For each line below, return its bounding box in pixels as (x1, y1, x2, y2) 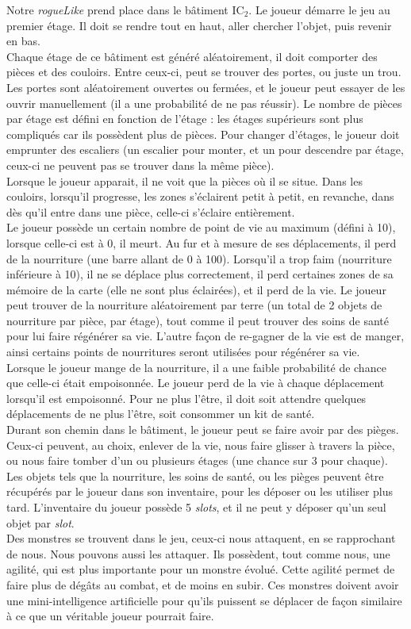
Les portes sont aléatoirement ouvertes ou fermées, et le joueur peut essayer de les (6, 79, 405, 95)
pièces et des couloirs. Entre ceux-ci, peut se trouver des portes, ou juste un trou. (6, 63, 401, 80)
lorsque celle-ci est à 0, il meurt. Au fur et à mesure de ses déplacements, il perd (6, 234, 397, 251)
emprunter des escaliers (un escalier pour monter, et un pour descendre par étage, (6, 141, 404, 158)
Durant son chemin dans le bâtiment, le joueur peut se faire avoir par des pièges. (6, 421, 399, 438)
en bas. (6, 33, 40, 49)
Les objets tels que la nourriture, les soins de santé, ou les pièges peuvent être (6, 467, 384, 484)
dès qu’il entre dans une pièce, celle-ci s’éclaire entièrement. (6, 203, 295, 220)
